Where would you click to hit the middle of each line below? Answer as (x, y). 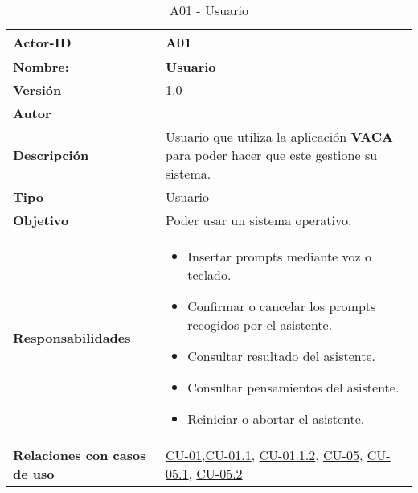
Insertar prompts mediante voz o (279, 256)
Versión (37, 90)
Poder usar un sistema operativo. (259, 220)
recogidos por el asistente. (260, 325)
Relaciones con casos (80, 455)
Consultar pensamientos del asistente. (293, 387)
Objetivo (41, 220)
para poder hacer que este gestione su (272, 155)
